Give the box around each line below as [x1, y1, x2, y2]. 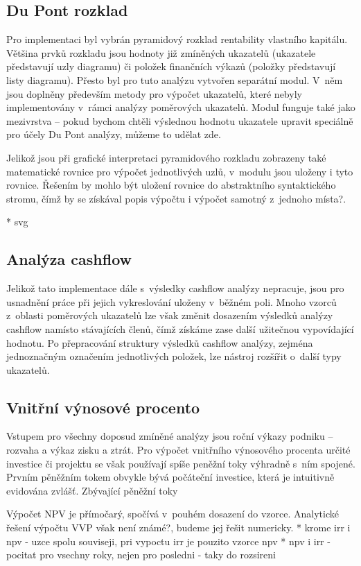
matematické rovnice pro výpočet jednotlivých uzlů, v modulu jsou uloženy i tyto [6, 164, 353, 178]
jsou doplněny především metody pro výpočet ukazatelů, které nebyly [6, 86, 302, 101]
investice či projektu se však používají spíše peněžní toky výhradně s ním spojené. [6, 456, 355, 470]
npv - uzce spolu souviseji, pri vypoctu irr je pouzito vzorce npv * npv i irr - [6, 533, 331, 548]
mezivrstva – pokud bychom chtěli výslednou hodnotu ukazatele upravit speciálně [6, 113, 353, 128]
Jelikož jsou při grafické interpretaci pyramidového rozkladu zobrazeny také [6, 150, 326, 164]
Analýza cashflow [6, 248, 132, 270]
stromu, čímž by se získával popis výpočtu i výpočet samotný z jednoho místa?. [6, 191, 346, 205]
